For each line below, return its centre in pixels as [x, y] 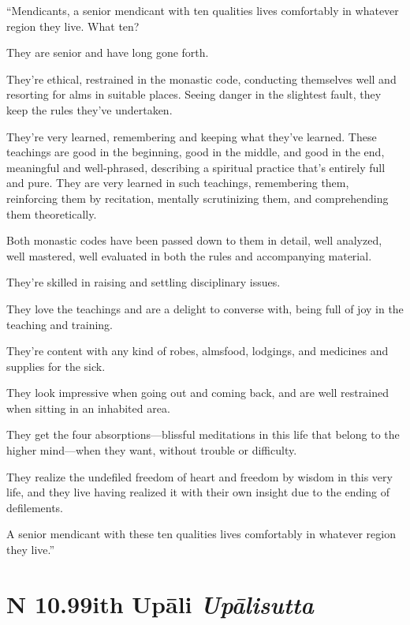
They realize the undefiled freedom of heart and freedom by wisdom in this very [199, 476]
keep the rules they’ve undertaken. [89, 109]
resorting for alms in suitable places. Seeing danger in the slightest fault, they [194, 94]
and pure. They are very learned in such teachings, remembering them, [178, 183]
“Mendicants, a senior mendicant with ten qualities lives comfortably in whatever [203, 10]
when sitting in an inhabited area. [88, 408]
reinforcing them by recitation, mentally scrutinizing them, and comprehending [198, 198]
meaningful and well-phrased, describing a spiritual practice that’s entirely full [196, 167]
